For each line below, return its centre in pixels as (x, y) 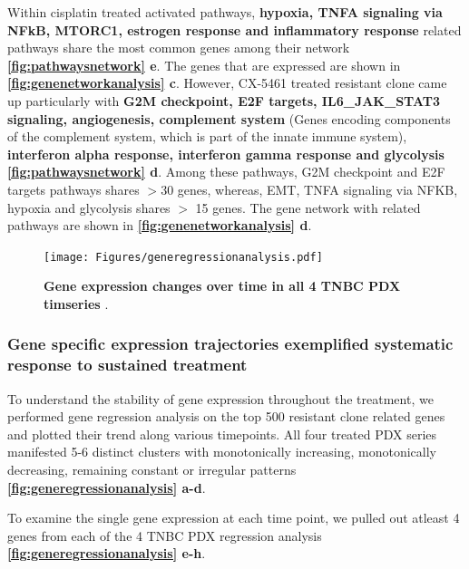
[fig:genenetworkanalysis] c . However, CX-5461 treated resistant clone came (227, 83)
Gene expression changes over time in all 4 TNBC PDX (222, 286)
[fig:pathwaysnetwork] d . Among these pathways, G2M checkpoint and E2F (226, 172)
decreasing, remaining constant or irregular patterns (152, 470)
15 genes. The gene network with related (308, 207)
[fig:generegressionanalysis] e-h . (107, 553)
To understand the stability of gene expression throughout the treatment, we (220, 398)
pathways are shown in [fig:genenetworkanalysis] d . (160, 225)
